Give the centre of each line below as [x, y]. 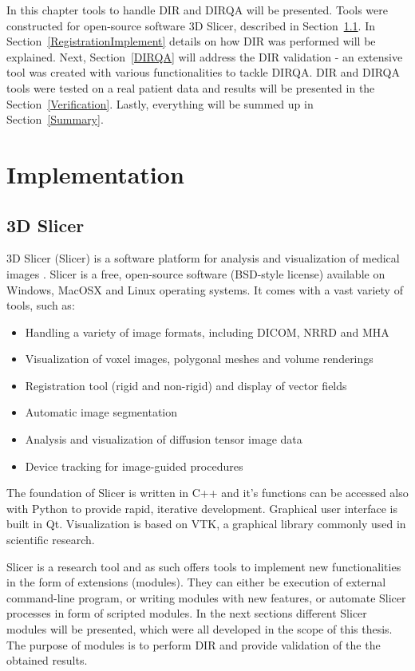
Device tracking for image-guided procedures [134, 466]
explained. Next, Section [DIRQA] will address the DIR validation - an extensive [205, 56]
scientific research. [51, 540]
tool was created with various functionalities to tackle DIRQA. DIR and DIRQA [204, 72]
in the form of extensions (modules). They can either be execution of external [196, 582]
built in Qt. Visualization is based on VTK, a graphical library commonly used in [206, 524]
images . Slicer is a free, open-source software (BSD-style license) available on [196, 273]
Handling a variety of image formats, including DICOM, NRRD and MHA [207, 332]
